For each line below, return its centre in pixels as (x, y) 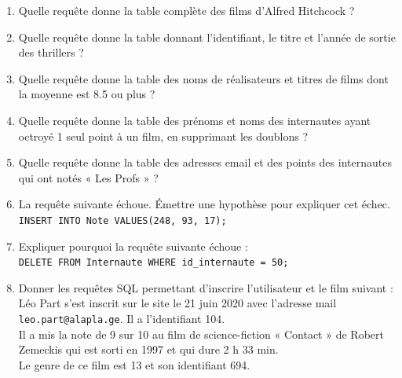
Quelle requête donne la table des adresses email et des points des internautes (205, 162)
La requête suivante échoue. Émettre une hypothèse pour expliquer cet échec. (204, 204)
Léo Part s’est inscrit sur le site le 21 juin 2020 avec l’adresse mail (177, 303)
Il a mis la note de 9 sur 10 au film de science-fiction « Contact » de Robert (201, 334)
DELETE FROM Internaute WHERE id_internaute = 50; (153, 263)
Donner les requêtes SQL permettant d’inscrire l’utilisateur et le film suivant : (206, 287)
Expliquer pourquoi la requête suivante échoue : (133, 246)
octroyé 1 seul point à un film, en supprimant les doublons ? (163, 136)
